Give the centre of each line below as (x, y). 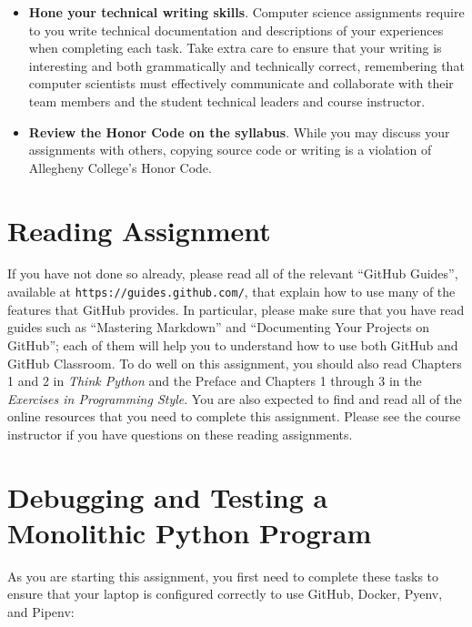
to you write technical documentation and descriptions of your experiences (236, 30)
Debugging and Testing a (168, 496)
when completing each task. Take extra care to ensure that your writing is (235, 48)
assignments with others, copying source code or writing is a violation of (230, 150)
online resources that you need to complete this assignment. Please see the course (234, 416)
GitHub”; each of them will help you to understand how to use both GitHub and (233, 344)
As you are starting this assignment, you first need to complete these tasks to (223, 576)
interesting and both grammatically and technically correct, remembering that (246, 65)
